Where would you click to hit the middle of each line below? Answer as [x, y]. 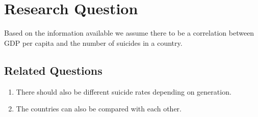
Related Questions [53, 70]
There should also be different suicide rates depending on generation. [124, 91]
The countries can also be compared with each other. [99, 109]
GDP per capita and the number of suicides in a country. [93, 42]
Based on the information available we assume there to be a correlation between [129, 33]
